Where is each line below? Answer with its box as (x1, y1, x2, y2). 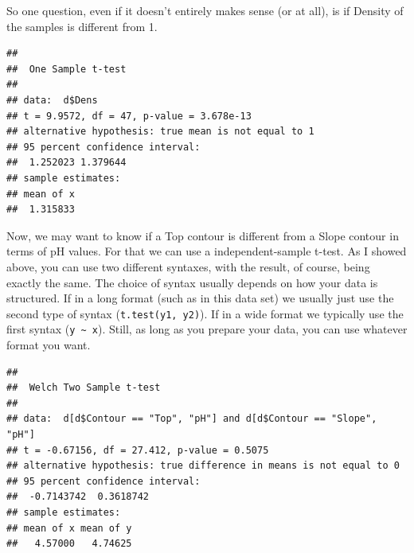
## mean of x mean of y (6, 522, 132, 534)
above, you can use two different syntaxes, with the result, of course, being (6, 258, 370, 275)
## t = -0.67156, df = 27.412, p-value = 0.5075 (6, 444, 269, 456)
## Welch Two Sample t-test (6, 382, 161, 394)
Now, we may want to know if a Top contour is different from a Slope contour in (6, 227, 399, 243)
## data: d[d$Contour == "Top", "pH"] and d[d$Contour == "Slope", (6, 413, 377, 425)
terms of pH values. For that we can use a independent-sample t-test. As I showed (6, 243, 407, 259)
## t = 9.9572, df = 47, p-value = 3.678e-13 (6, 110, 252, 122)
